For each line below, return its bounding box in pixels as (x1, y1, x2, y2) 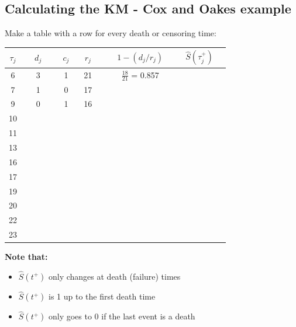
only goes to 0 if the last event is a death (48, 310, 195, 322)
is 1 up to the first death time (48, 290, 156, 302)
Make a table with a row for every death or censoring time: (5, 27, 216, 39)
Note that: (5, 251, 48, 263)
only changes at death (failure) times (48, 270, 181, 282)
